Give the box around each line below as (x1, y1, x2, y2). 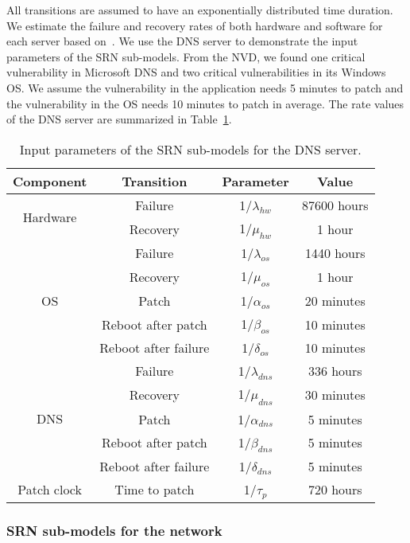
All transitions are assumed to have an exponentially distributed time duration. (6, 2, 393, 18)
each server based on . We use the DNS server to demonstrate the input (6, 33, 358, 49)
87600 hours (301, 195, 369, 214)
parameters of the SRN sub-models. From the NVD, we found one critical (6, 48, 366, 64)
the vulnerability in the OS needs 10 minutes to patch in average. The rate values (6, 95, 404, 111)
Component (13, 171, 87, 190)
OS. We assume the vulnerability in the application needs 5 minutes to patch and (6, 79, 404, 96)
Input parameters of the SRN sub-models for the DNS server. (19, 139, 362, 158)
